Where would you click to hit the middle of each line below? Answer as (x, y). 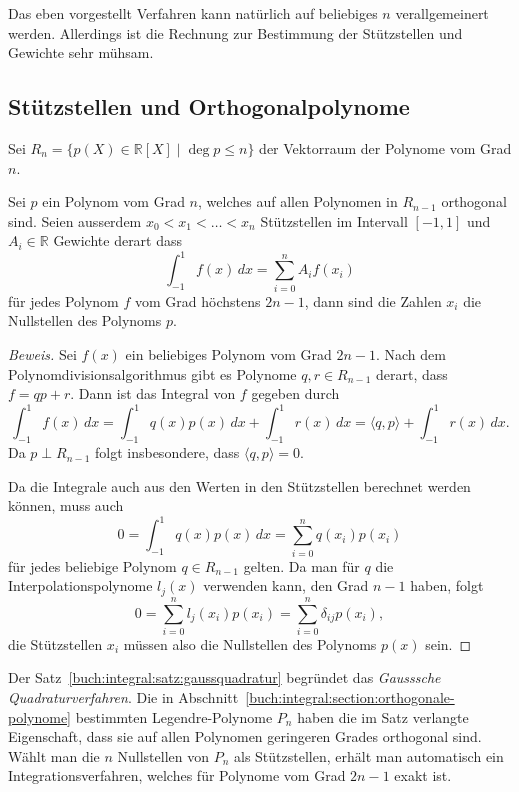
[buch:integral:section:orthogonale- (350, 697)
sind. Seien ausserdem (75, 220)
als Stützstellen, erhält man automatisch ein (369, 755)
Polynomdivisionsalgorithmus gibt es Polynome (152, 373)
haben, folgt (447, 585)
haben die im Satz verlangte (383, 716)
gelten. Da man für (301, 565)
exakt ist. (423, 775)
